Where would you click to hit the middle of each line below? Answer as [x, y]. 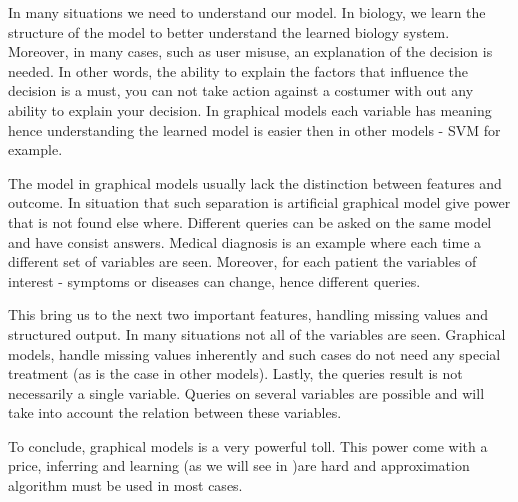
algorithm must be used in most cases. [125, 485]
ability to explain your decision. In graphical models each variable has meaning [250, 109]
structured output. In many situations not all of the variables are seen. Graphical [257, 333]
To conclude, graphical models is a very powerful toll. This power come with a [248, 445]
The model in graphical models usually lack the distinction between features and [255, 182]
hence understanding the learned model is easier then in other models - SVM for [254, 129]
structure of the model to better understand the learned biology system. [229, 31]
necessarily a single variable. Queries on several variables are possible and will [246, 392]
